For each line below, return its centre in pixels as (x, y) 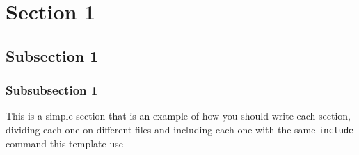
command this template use (64, 143)
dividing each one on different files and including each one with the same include (180, 129)
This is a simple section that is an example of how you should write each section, (178, 116)
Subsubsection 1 (52, 90)
